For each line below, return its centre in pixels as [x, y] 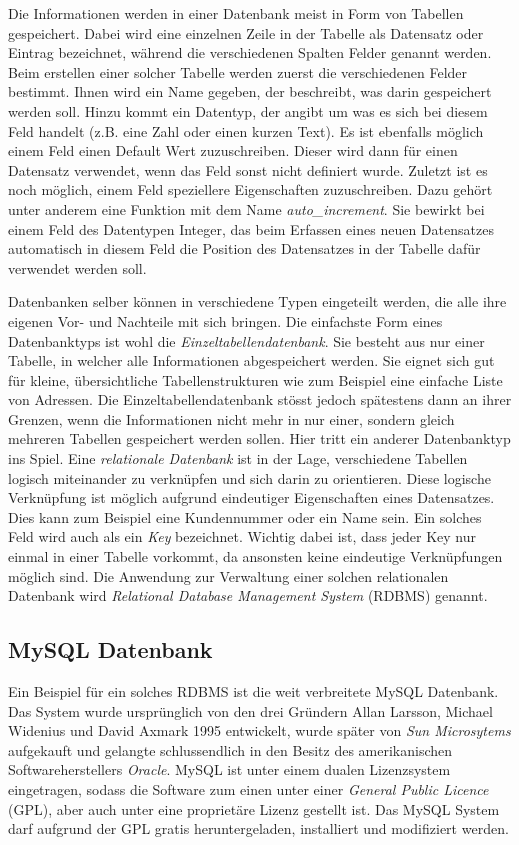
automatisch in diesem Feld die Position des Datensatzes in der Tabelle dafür [244, 248]
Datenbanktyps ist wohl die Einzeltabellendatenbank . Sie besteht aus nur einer [246, 340]
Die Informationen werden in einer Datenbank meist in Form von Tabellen [236, 13]
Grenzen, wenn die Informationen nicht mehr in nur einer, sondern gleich [231, 418]
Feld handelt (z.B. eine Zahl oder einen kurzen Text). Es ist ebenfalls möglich [246, 130]
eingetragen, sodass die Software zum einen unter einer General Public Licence [248, 788]
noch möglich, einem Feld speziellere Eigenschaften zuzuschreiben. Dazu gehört [250, 189]
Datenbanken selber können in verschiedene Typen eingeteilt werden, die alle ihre [257, 301]
